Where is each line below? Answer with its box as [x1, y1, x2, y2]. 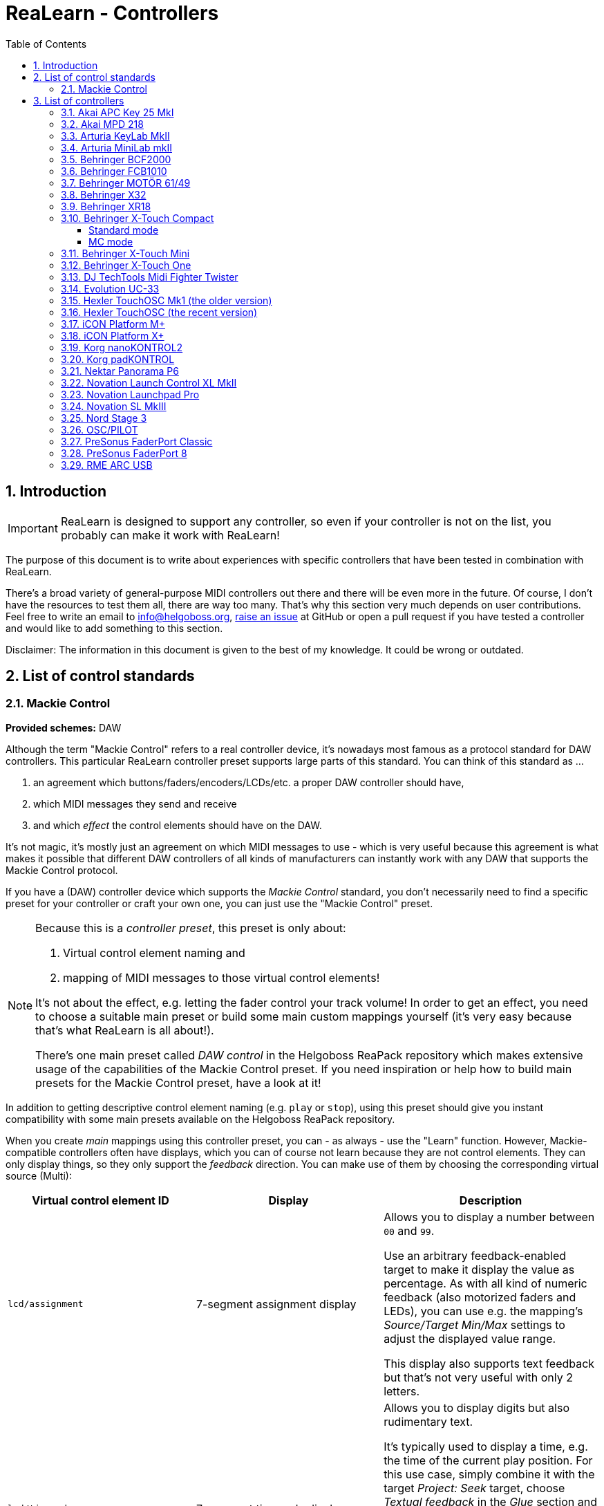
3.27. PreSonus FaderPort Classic [61, 435, 213, 447]
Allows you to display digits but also [384, 1400, 569, 1415]
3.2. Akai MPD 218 [61, 118, 144, 130]
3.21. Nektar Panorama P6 [61, 364, 179, 377]
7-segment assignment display [196, 1296, 357, 1311]
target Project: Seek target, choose [384, 1480, 565, 1495]
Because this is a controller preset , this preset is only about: [35, 920, 346, 935]
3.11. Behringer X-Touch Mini [61, 247, 190, 259]
